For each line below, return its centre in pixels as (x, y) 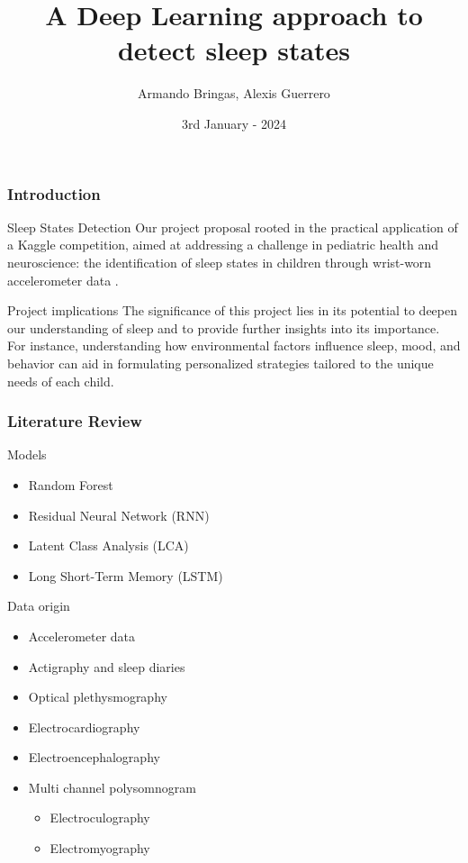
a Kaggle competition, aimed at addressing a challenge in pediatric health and (223, 245)
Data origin (39, 606)
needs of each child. (61, 381)
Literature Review (75, 421)
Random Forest (71, 484)
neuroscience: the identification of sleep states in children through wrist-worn (220, 262)
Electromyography (100, 848)
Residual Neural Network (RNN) (119, 515)
